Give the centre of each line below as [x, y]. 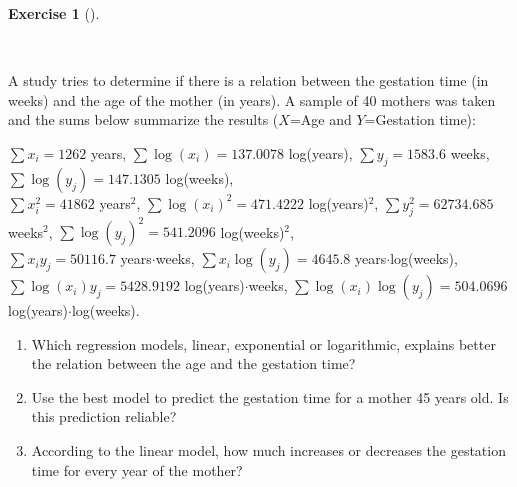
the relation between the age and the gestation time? [193, 363]
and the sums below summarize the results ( [143, 119]
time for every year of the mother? [137, 469]
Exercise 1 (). [54, 13]
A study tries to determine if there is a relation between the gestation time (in [248, 80]
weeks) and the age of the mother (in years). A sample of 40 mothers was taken [252, 99]
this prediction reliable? [104, 416]
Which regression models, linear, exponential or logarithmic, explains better [263, 343]
